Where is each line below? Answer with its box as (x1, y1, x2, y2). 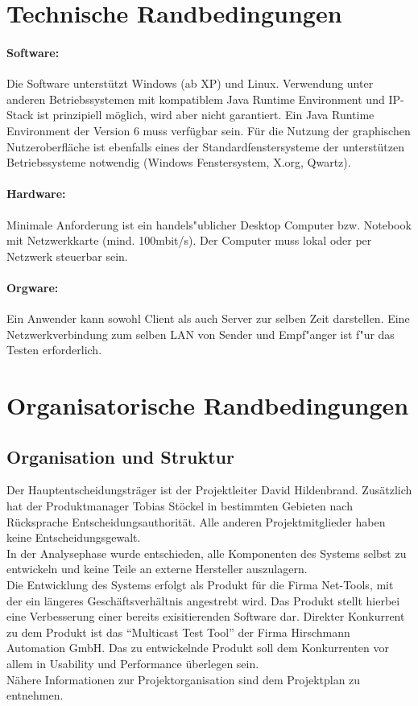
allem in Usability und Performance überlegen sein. (6, 655, 259, 671)
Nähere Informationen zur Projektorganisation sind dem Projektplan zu (6, 671, 361, 687)
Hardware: (6, 185, 66, 202)
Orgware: (6, 279, 59, 295)
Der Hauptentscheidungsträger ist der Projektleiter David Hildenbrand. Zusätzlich (6, 481, 412, 498)
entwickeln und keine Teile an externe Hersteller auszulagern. (6, 560, 308, 577)
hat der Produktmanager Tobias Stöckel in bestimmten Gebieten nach (6, 498, 353, 514)
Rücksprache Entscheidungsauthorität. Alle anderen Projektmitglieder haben (6, 513, 386, 530)
